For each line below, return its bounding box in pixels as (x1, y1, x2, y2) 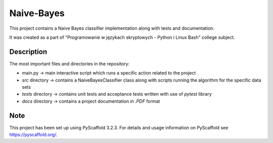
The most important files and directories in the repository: (9, 60, 130, 66)
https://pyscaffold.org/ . (9, 131, 58, 138)
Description (9, 47, 48, 56)
